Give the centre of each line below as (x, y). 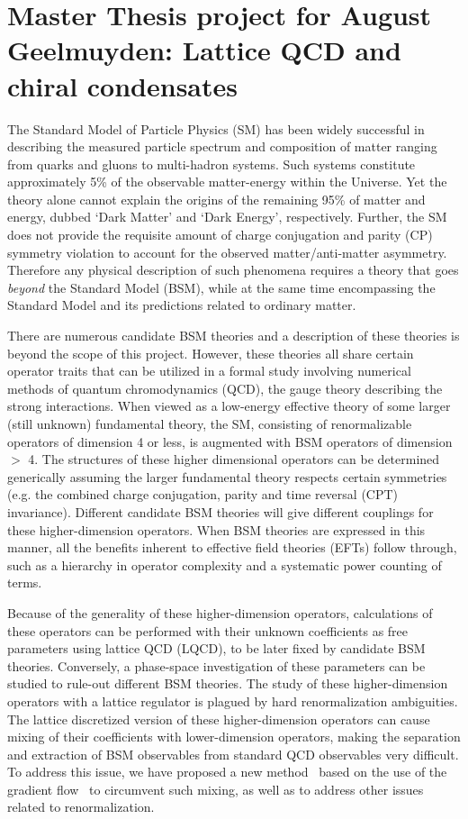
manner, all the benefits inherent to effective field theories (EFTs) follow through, (232, 547)
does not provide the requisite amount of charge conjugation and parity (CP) (220, 235)
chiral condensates (123, 85)
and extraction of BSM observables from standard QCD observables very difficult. (233, 754)
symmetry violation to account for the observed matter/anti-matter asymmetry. (227, 252)
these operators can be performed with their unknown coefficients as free (208, 630)
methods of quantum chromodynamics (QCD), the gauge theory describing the (225, 388)
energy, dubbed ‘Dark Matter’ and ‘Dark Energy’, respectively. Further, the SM (227, 217)
